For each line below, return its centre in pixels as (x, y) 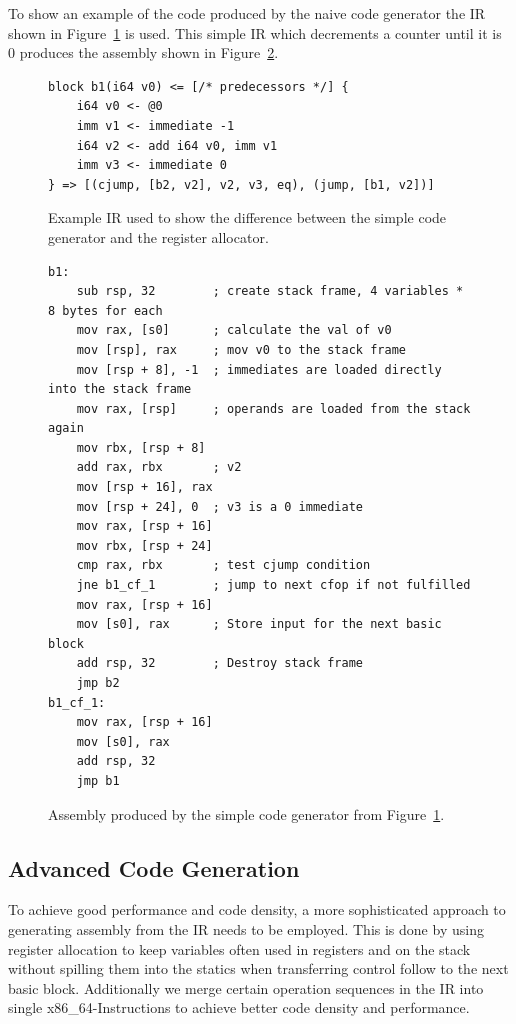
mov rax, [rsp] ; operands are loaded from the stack (273, 408)
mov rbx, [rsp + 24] (144, 545)
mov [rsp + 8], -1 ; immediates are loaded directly (259, 369)
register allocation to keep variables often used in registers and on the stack (239, 948)
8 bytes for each (105, 310)
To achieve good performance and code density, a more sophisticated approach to (257, 909)
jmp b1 (98, 780)
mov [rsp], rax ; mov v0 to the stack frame (241, 349)
